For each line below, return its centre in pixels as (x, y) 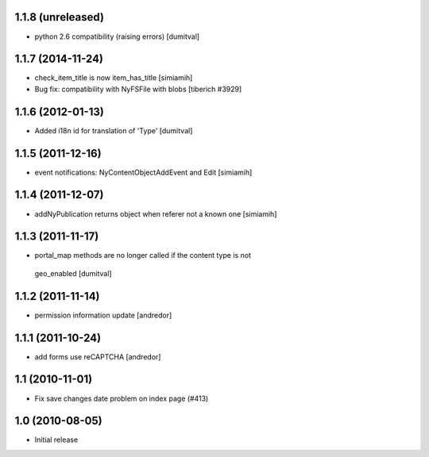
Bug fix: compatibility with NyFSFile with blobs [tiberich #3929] (138, 89)
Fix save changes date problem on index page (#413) (122, 398)
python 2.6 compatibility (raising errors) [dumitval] (117, 36)
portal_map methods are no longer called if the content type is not (143, 255)
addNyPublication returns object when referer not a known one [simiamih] (156, 213)
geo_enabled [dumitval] (73, 273)
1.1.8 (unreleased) (60, 17)
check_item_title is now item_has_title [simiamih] (114, 78)
